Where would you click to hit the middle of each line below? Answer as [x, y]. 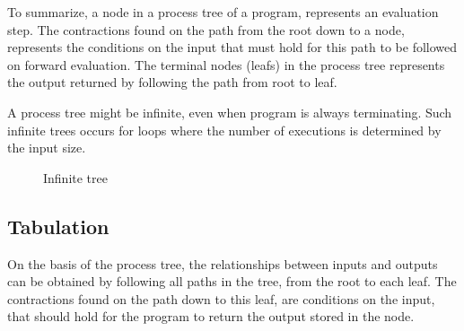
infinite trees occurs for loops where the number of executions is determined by [224, 130]
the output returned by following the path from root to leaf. [172, 82]
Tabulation [58, 226]
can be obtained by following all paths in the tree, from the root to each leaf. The [232, 281]
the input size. [47, 148]
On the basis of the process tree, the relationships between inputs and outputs [223, 263]
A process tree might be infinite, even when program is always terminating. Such [230, 112]
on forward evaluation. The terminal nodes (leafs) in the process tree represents [226, 64]
